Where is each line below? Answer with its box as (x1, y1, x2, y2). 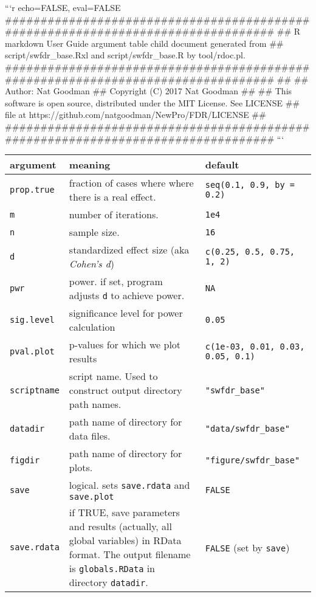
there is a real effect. (69, 190, 156, 204)
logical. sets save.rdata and (69, 478, 190, 492)
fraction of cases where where (69, 176, 194, 190)
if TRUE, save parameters (69, 505, 180, 520)
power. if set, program (69, 274, 163, 289)
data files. (69, 429, 111, 443)
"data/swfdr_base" (205, 424, 290, 434)
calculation (69, 320, 115, 334)
